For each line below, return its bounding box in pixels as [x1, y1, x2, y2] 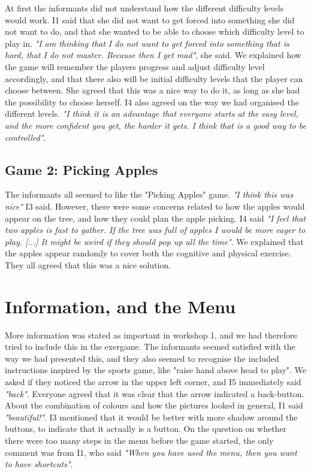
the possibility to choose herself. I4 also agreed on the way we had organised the [5, 95, 299, 108]
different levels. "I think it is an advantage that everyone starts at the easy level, [5, 107, 298, 120]
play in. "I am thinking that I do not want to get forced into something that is [5, 37, 289, 49]
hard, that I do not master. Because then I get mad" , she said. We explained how [5, 49, 301, 61]
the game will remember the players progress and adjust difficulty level [5, 60, 265, 72]
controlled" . [5, 131, 46, 143]
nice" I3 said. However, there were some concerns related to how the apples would [5, 199, 305, 212]
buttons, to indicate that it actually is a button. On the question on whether [5, 422, 287, 435]
